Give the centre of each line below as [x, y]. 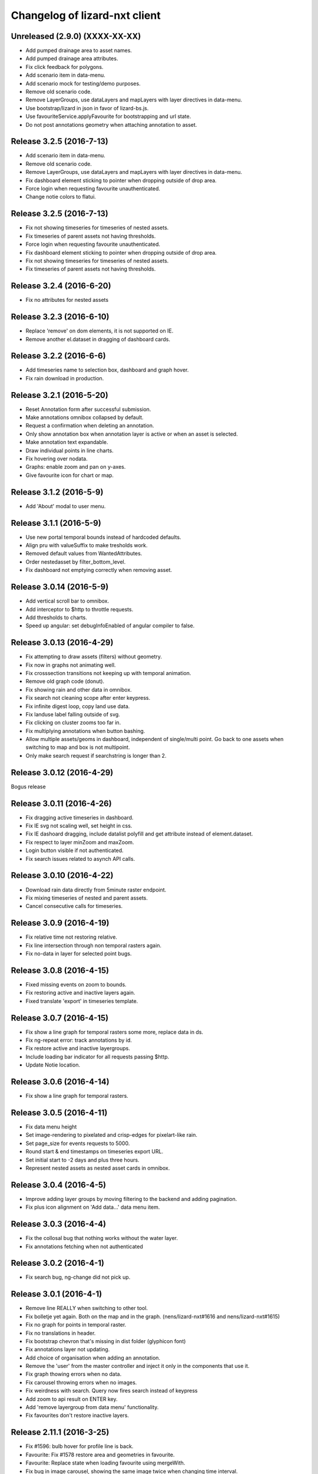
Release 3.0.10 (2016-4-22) [62, 876]
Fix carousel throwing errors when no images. [81, 1382]
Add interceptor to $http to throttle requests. [79, 609]
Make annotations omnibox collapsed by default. [85, 417]
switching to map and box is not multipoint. [78, 747]
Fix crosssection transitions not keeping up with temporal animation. [108, 673]
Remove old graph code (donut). [65, 682]
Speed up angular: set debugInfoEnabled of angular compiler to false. [110, 626]
